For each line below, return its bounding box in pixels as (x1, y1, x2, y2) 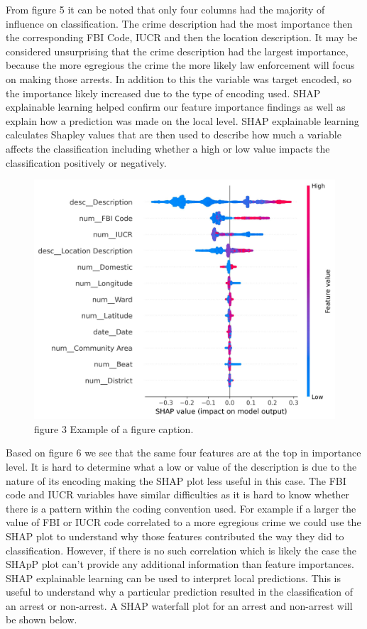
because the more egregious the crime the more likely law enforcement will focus (6, 58, 355, 72)
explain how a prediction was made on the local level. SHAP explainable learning (6, 113, 359, 128)
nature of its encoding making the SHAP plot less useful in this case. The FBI (6, 473, 346, 488)
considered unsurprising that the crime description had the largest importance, (6, 43, 349, 58)
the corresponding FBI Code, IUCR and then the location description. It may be (6, 30, 358, 45)
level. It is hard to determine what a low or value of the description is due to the (6, 459, 357, 474)
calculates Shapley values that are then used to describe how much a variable (6, 127, 341, 142)
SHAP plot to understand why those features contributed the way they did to (6, 528, 344, 543)
